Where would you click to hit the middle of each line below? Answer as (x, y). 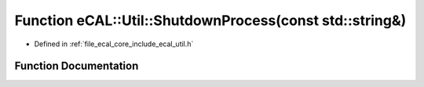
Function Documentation (77, 66)
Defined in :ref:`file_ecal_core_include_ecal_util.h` (114, 44)
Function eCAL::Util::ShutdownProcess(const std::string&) (210, 20)
